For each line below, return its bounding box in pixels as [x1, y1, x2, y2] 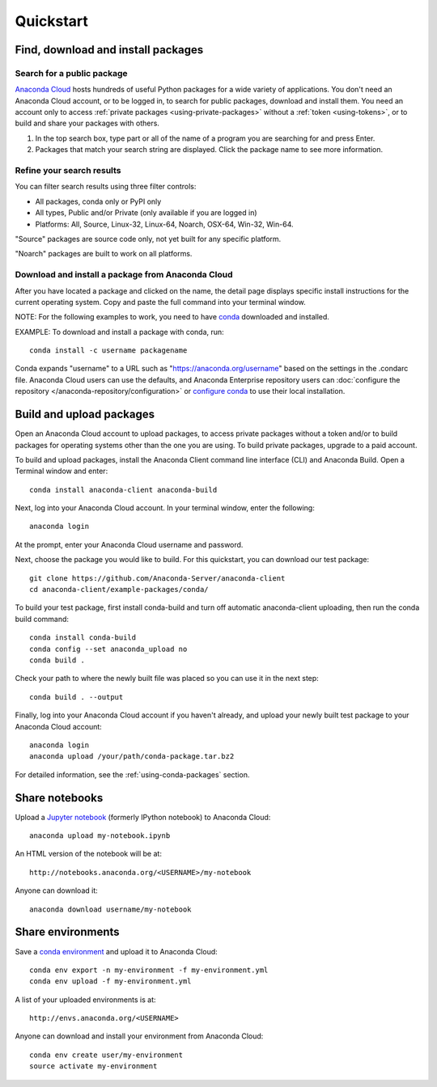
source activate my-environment [29, 1062, 158, 1071]
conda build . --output [29, 692, 124, 701]
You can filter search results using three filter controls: [15, 182, 197, 192]
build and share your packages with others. [15, 118, 159, 129]
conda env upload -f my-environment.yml [29, 977, 192, 986]
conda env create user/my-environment [29, 1050, 184, 1060]
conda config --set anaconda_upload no [29, 644, 188, 653]
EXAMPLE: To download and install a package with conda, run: [15, 327, 224, 336]
